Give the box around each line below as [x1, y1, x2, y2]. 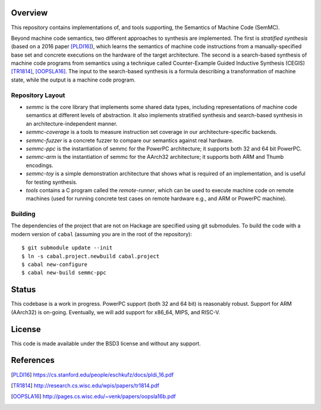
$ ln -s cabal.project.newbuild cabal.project [21, 253, 160, 259]
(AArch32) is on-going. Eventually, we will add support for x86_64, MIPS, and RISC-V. [11, 308, 221, 315]
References [11, 355, 55, 365]
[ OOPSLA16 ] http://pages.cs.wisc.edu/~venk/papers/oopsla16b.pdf [11, 393, 176, 400]
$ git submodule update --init [21, 245, 113, 251]
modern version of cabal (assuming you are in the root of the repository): [11, 230, 193, 237]
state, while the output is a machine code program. [11, 76, 136, 83]
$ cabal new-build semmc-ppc [21, 270, 106, 276]
